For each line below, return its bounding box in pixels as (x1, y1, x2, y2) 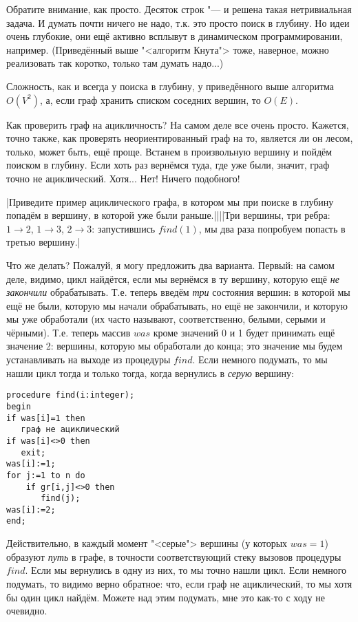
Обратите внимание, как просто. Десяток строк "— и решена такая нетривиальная (6, 2, 352, 16)
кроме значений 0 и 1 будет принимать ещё (153, 325, 335, 339)
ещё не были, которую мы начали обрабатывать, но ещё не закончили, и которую (6, 298, 348, 312)
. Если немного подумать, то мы (192, 352, 328, 367)
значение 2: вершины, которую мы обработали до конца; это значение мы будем (6, 339, 343, 353)
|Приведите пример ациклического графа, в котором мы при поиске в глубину (6, 194, 334, 208)
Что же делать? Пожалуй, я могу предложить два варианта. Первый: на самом (6, 257, 335, 272)
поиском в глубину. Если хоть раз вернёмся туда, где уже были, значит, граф (6, 158, 330, 172)
